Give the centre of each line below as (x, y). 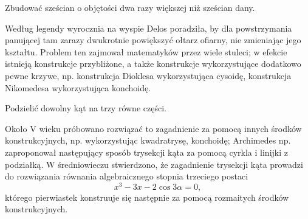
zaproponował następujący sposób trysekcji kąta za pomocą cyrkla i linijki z (146, 152)
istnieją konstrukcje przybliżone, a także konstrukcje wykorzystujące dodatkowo (153, 64)
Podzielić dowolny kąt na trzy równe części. (86, 108)
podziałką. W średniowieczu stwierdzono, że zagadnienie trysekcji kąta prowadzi (154, 164)
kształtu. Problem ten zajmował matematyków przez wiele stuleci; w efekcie (146, 51)
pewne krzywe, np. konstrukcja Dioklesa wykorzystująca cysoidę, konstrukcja (148, 75)
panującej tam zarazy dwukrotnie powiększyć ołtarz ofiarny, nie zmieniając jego (153, 40)
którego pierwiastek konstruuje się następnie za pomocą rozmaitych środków (147, 197)
